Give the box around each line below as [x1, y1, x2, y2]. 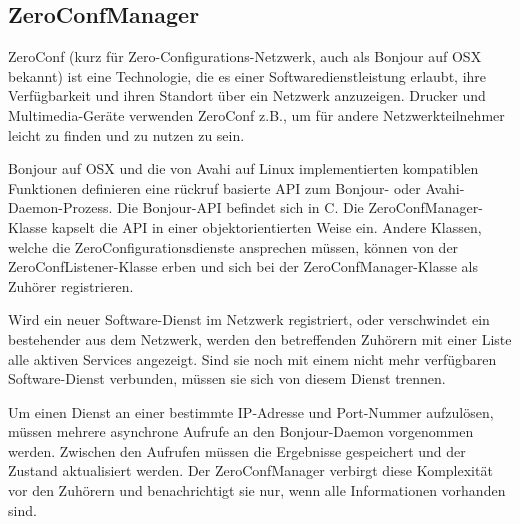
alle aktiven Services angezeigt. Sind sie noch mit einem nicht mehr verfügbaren [8, 348, 497, 369]
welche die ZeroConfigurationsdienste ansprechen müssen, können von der [8, 236, 459, 257]
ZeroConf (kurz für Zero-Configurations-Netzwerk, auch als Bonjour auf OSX [8, 46, 482, 67]
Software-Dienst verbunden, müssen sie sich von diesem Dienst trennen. [8, 368, 446, 389]
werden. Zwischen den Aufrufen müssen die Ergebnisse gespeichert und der [8, 440, 466, 461]
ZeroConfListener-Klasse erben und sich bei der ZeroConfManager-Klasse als [8, 256, 478, 277]
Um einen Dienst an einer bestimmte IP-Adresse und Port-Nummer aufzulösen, [8, 401, 494, 422]
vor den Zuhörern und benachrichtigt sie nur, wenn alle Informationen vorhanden [8, 480, 506, 501]
